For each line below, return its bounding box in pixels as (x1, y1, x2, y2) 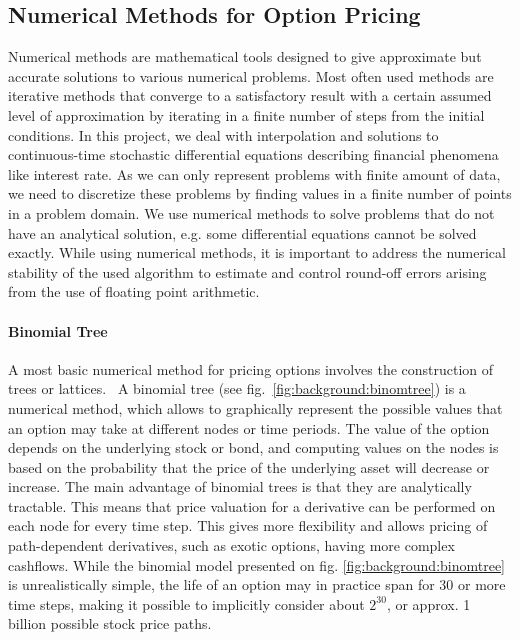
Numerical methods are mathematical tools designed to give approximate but (8, 46, 482, 67)
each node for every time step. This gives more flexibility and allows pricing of (8, 515, 488, 536)
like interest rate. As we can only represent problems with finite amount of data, (8, 163, 501, 184)
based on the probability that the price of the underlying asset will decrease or (8, 456, 490, 477)
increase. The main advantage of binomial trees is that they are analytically (8, 476, 472, 497)
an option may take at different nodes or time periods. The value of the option (8, 417, 490, 438)
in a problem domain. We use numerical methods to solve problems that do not (8, 202, 495, 223)
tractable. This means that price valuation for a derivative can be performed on (8, 495, 496, 516)
